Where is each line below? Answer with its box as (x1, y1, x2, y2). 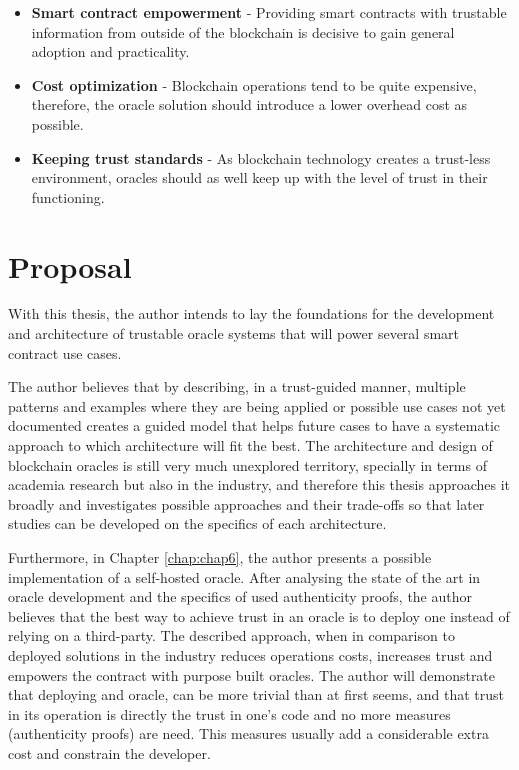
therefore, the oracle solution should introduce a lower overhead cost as (31, 94, 468, 115)
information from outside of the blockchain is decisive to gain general (31, 21, 455, 42)
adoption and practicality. (31, 41, 190, 62)
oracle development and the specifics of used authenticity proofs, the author (8, 586, 472, 607)
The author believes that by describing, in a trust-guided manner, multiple (8, 376, 466, 397)
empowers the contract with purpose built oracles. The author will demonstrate (8, 664, 496, 685)
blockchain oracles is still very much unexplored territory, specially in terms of (8, 454, 487, 475)
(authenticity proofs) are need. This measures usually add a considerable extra (8, 723, 489, 744)
